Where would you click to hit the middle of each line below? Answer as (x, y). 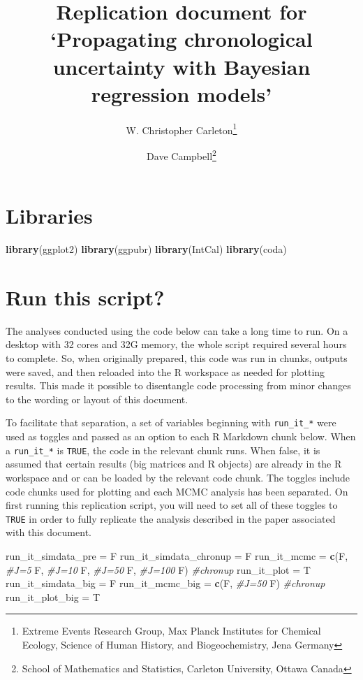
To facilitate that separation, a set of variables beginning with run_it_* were (171, 422)
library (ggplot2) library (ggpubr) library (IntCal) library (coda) (146, 249)
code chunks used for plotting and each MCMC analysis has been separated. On (177, 491)
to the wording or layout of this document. (97, 399)
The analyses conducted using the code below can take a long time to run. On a (177, 330)
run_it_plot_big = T (53, 596)
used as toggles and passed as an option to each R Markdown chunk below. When (181, 436)
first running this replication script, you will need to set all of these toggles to (172, 505)
